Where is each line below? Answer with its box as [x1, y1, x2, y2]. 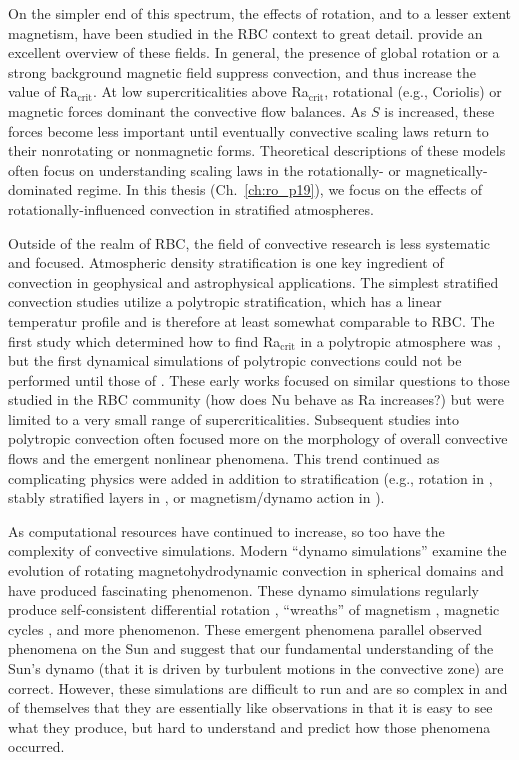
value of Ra [8, 81, 78, 102]
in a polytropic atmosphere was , [300, 330, 501, 351]
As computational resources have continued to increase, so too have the [8, 520, 445, 541]
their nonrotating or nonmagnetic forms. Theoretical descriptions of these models [8, 140, 506, 161]
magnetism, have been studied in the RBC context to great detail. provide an [8, 22, 483, 43]
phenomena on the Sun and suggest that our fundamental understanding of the [8, 638, 494, 659]
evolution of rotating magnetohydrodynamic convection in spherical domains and [8, 560, 504, 581]
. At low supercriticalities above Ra [92, 81, 309, 102]
